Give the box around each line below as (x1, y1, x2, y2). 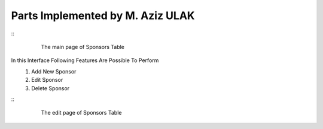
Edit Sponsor (31, 76, 63, 84)
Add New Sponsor (31, 67, 77, 75)
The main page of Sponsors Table (41, 43, 125, 50)
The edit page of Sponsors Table (41, 109, 122, 116)
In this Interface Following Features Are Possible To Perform (11, 57, 159, 64)
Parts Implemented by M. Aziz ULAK (11, 9, 195, 22)
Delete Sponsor (31, 84, 70, 92)
